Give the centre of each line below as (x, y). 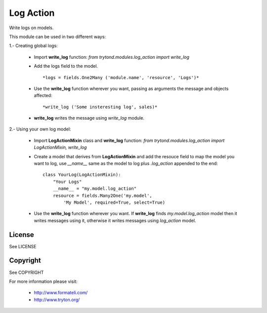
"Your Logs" (67, 181)
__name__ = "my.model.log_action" (95, 189)
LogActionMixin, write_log (60, 147)
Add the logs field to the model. (66, 66)
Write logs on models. (31, 28)
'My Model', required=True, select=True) (114, 202)
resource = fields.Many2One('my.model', (103, 196)
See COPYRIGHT (26, 272)
